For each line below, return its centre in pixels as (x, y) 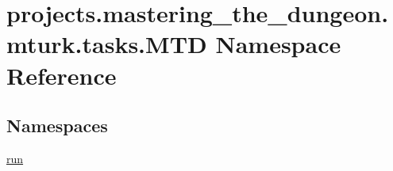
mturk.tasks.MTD (107, 44)
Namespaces (57, 125)
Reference (62, 75)
